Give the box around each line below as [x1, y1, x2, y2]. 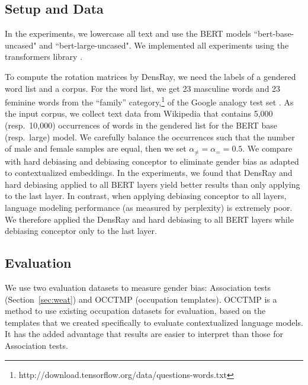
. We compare [242, 142, 293, 155]
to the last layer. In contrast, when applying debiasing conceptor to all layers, [5, 190, 287, 202]
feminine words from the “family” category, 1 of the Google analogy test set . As [5, 94, 294, 108]
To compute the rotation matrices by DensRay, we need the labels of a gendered [5, 70, 296, 82]
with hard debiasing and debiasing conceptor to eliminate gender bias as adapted [5, 155, 299, 167]
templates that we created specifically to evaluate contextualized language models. [5, 316, 303, 328]
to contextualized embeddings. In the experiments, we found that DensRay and [5, 166, 293, 179]
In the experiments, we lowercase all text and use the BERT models [5, 27, 251, 40]
